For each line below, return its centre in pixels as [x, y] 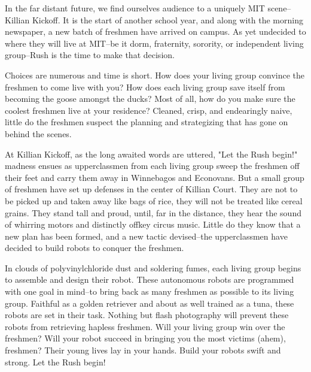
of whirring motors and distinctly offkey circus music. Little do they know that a [153, 224]
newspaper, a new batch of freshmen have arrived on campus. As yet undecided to [155, 31]
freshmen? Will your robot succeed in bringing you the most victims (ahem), [145, 338]
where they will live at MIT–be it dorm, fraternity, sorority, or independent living [154, 43]
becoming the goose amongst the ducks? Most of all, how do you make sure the [150, 99]
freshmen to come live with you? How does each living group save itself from [145, 87]
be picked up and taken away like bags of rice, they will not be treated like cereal [154, 200]
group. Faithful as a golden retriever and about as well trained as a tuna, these [150, 303]
